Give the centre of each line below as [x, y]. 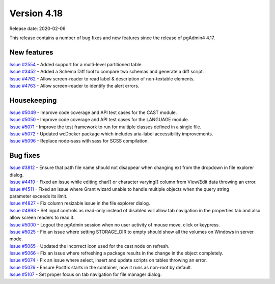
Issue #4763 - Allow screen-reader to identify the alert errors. [74, 86]
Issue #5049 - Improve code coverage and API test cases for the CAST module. [93, 112]
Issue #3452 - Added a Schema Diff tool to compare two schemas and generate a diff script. [107, 72]
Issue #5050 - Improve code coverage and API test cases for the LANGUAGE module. [99, 120]
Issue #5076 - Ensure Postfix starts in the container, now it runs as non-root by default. [101, 267]
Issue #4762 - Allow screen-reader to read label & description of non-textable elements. [102, 78]
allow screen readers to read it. [42, 218]
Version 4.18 [36, 13]
